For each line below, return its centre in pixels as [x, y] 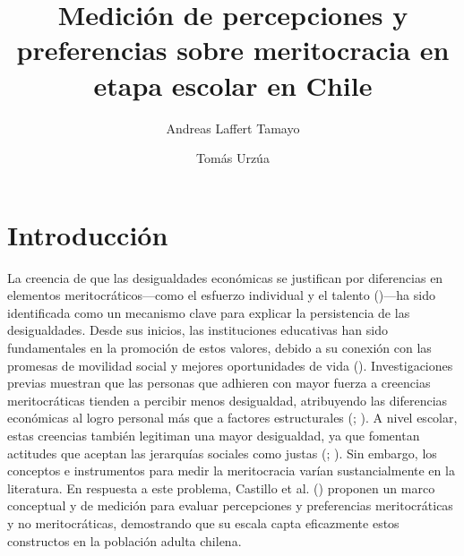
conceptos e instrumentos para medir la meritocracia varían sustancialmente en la [231, 470]
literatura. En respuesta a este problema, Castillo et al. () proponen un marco [221, 488]
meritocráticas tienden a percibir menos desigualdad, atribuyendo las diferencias [228, 400]
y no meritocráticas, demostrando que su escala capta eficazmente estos [203, 522]
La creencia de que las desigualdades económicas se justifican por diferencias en [225, 277]
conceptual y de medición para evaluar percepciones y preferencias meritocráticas [230, 505]
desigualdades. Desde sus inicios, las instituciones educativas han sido [198, 330]
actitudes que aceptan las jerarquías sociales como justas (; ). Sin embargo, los [222, 453]
